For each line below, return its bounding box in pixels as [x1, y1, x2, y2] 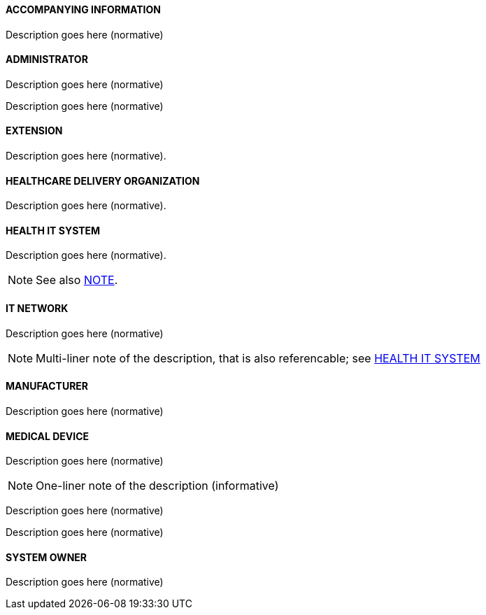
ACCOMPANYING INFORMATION [6, 3, 161, 15]
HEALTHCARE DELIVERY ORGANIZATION [6, 174, 200, 187]
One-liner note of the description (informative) [36, 479, 279, 493]
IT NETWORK [6, 302, 69, 315]
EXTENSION [6, 125, 63, 137]
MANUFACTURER [6, 380, 89, 393]
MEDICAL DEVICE [6, 430, 90, 442]
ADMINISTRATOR [6, 53, 88, 66]
